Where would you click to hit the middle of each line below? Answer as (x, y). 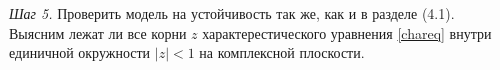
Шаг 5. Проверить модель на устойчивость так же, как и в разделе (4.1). (232, 13)
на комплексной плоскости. (282, 52)
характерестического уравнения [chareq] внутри (347, 32)
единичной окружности (80, 52)
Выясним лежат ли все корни (98, 32)
